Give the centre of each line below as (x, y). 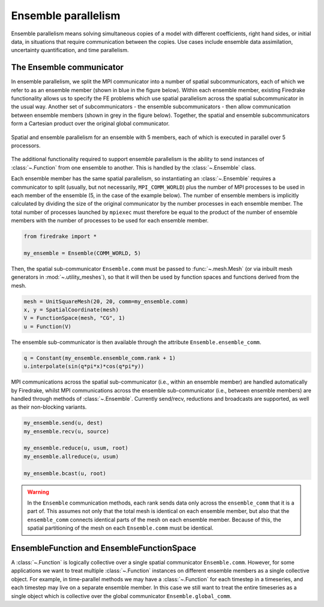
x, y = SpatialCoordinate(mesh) (71, 309)
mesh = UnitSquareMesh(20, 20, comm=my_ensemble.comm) (106, 301)
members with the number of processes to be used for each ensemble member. (110, 221)
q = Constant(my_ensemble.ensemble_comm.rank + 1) (100, 358)
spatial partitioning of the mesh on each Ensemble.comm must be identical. (120, 528)
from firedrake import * (60, 236)
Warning (38, 492)
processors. (26, 145)
